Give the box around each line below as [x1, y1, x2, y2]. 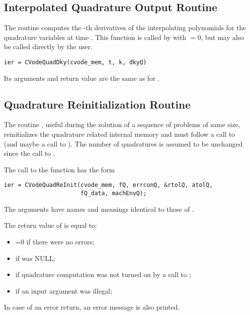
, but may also [201, 32, 244, 42]
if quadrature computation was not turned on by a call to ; [15, 269, 191, 279]
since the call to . [4, 148, 55, 158]
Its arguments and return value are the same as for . [4, 73, 160, 83]
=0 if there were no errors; [15, 236, 94, 246]
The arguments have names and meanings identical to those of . [4, 204, 194, 214]
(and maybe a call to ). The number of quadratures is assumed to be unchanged [4, 138, 243, 148]
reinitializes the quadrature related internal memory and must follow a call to [4, 129, 235, 139]
